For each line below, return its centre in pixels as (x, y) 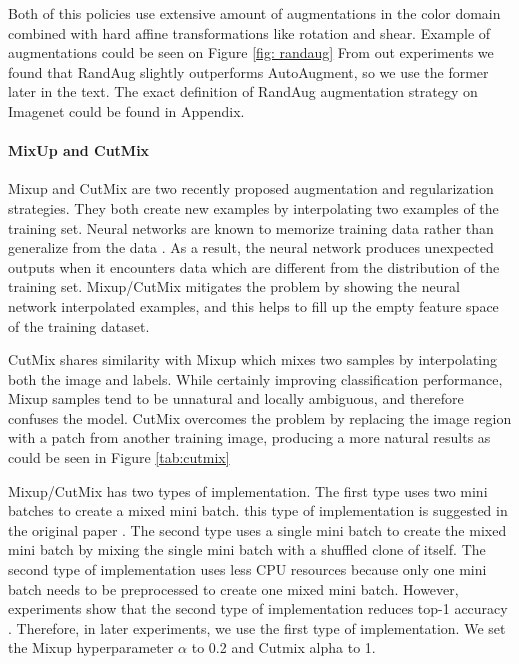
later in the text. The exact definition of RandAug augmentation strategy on (243, 91)
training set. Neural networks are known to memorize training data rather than (251, 227)
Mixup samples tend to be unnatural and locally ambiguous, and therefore (236, 398)
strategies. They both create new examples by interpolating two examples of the (253, 207)
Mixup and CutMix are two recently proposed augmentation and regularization (251, 188)
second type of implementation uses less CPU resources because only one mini (247, 569)
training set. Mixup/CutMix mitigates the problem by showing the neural (234, 286)
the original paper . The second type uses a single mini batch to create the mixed (257, 529)
